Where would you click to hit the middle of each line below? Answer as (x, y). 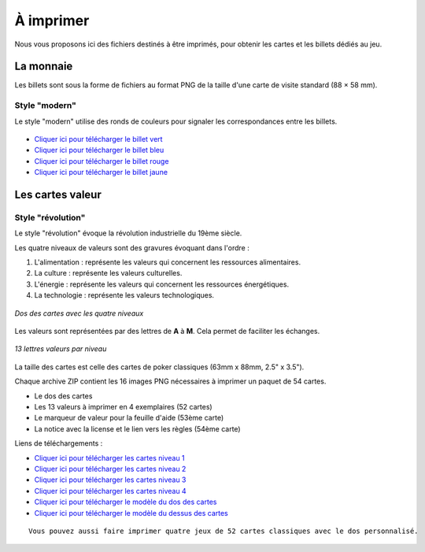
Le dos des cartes (63, 396)
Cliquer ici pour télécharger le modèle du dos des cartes (126, 502)
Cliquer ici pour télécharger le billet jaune (101, 172)
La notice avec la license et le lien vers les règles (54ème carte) (137, 428)
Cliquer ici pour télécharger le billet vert (98, 139)
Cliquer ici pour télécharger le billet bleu (99, 150)
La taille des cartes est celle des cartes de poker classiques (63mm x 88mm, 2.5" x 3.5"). (159, 367)
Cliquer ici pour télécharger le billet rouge (102, 161)
